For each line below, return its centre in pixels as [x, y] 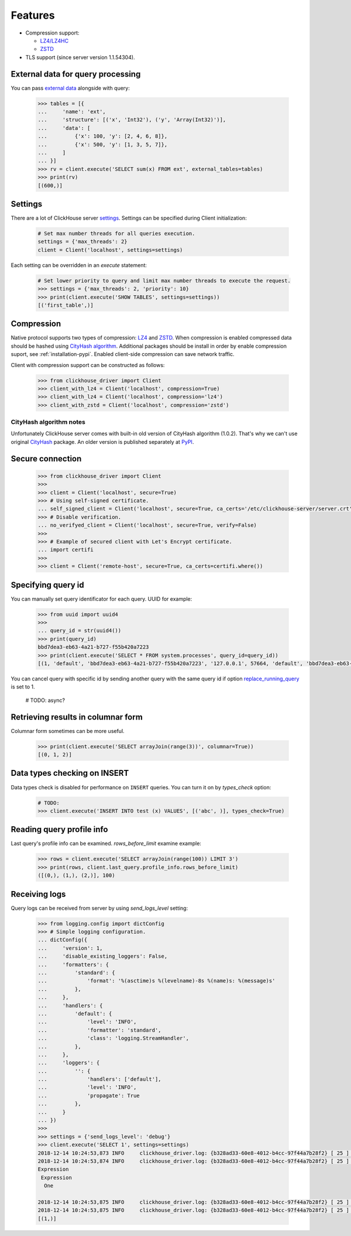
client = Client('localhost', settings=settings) [110, 250]
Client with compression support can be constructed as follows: [88, 365]
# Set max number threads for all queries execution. [116, 233]
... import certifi [66, 550]
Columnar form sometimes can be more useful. [68, 731]
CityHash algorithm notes [48, 422]
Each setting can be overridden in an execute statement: [79, 265]
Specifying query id [47, 585]
